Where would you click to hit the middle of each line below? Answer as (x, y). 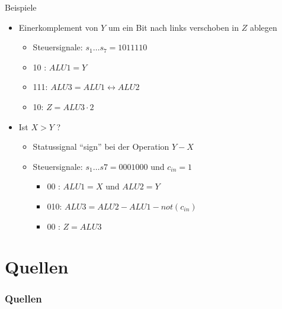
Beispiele (21, 7)
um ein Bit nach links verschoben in (174, 27)
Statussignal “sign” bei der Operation (101, 147)
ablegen (263, 27)
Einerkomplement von (58, 27)
